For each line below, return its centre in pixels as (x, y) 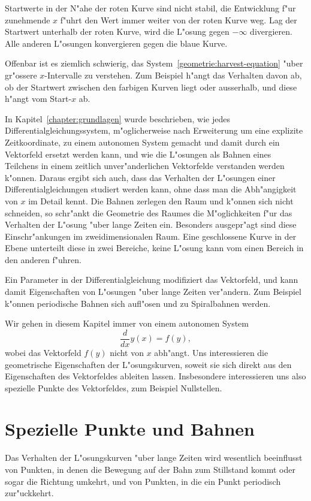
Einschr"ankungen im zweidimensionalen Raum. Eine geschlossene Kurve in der (151, 236)
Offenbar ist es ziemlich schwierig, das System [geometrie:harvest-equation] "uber (154, 63)
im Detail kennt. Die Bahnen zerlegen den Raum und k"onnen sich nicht (161, 200)
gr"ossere (21, 75)
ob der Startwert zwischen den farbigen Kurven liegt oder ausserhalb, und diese (151, 87)
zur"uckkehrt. (29, 493)
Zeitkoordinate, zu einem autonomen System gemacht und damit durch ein (142, 142)
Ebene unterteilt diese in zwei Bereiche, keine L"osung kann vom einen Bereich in (154, 248)
